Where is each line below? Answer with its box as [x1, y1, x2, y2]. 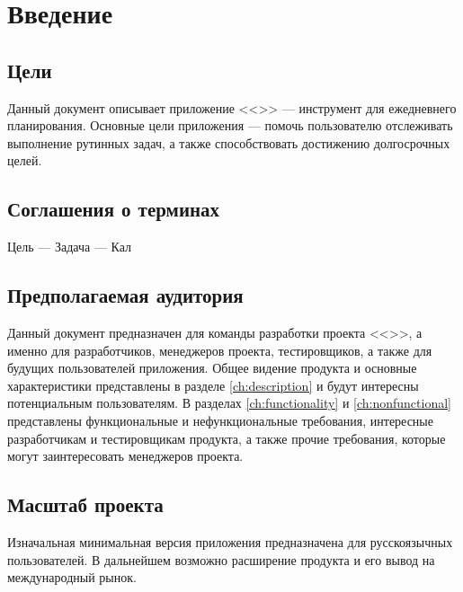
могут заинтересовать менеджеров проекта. [7, 446, 244, 465]
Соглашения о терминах [7, 195, 220, 223]
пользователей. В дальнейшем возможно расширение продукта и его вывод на [7, 550, 435, 569]
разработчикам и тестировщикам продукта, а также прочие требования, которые [7, 429, 446, 447]
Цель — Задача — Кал [7, 237, 132, 256]
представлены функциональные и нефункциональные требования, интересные [7, 411, 433, 429]
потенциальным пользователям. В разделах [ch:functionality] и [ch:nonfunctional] [7, 393, 451, 412]
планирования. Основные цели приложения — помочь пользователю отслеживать [7, 116, 453, 135]
